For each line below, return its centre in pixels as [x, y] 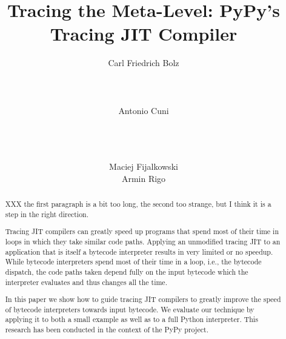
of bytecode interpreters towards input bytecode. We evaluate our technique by [130, 309]
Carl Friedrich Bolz [144, 63]
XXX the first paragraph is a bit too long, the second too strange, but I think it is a [138, 204]
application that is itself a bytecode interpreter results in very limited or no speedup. [139, 251]
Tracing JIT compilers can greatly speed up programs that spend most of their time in [142, 231]
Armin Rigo [144, 178]
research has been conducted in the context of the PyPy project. [107, 330]
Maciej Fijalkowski [144, 166]
